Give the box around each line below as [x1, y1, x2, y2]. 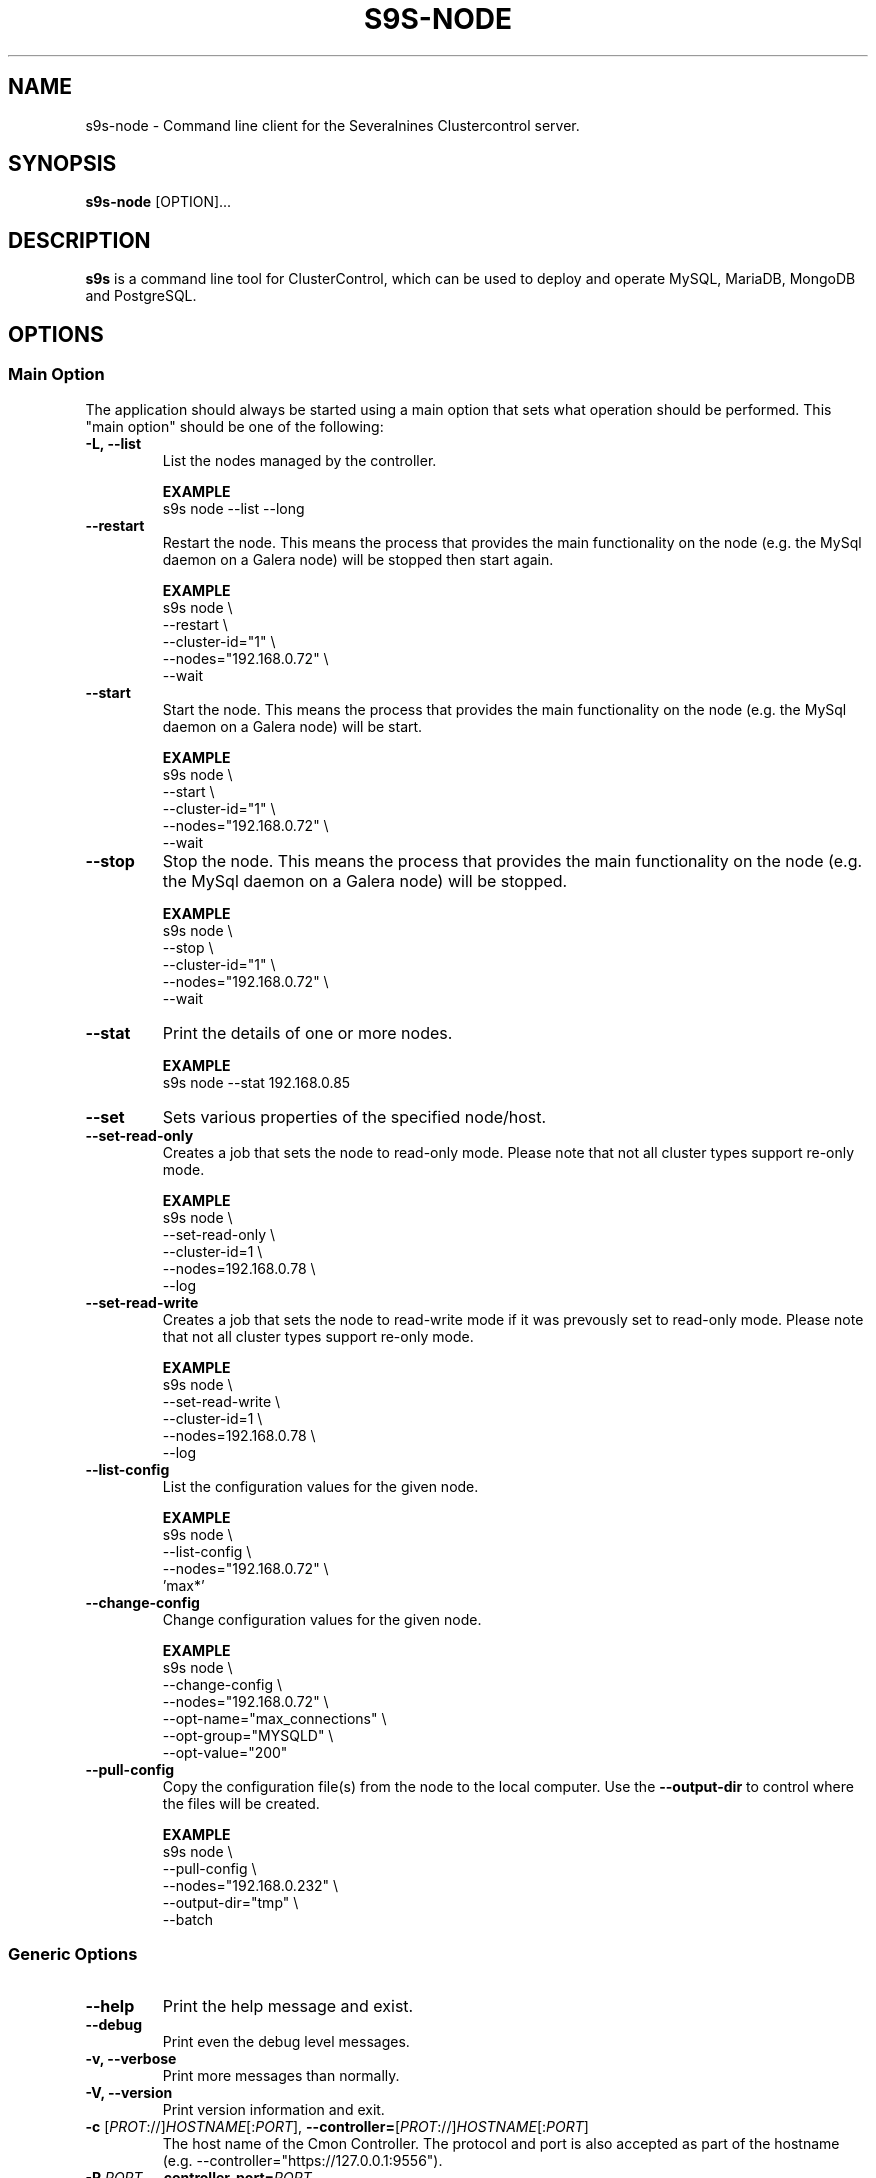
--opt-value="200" [162, 1743, 288, 1761]
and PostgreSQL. [85, 287, 197, 305]
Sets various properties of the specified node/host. [162, 1106, 547, 1127]
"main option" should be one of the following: [85, 417, 384, 435]
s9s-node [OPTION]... [85, 193, 232, 211]
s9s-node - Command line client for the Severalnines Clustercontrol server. [85, 116, 580, 134]
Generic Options [8, 1943, 138, 1964]
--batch [162, 1910, 213, 1928]
